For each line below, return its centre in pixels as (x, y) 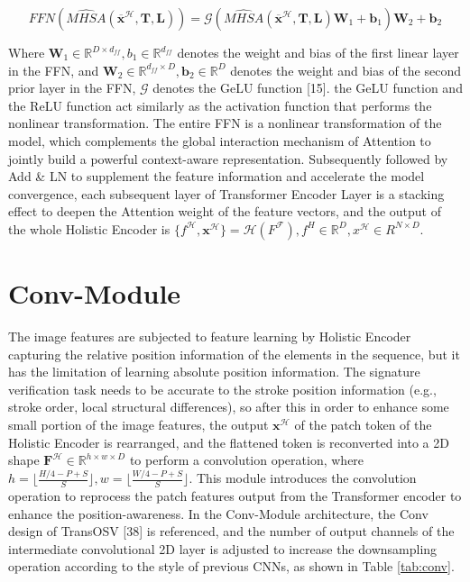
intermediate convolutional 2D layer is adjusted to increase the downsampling (223, 548)
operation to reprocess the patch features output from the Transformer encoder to (235, 495)
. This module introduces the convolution (303, 478)
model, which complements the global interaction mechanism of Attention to (220, 140)
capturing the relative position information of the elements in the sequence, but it (234, 354)
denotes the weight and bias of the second (346, 70)
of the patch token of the (363, 425)
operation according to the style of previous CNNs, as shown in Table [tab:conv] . (231, 566)
